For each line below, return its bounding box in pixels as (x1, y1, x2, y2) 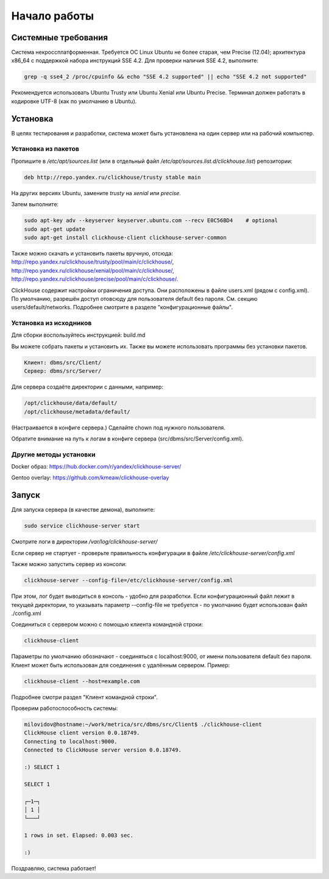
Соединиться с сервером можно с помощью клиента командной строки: (11, 621, 203, 628)
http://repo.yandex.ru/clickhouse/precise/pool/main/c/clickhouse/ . (11, 275, 179, 283)
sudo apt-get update (24, 226, 85, 232)
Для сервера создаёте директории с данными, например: (11, 383, 164, 390)
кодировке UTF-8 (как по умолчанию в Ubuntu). (11, 98, 137, 105)
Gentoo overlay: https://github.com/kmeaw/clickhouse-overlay (11, 474, 169, 481)
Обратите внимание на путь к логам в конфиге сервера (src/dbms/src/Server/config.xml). (11, 435, 244, 442)
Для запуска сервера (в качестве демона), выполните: (11, 506, 155, 514)
